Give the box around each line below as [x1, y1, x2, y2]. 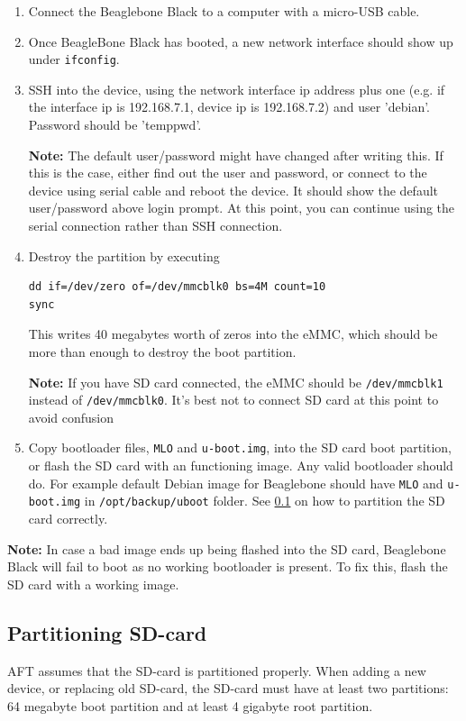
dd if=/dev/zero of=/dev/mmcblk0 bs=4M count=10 [28, 280, 326, 294]
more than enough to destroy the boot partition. [28, 342, 297, 360]
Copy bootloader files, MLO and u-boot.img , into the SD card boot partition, [28, 438, 452, 457]
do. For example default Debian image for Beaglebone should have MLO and [28, 473, 443, 492]
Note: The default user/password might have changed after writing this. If [28, 145, 443, 164]
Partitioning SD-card [7, 618, 207, 646]
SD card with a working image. [7, 574, 179, 593]
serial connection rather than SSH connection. [28, 216, 283, 234]
